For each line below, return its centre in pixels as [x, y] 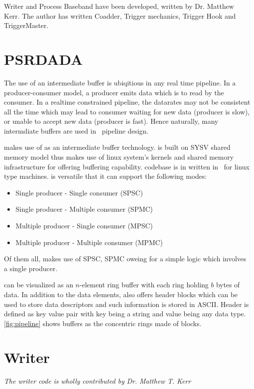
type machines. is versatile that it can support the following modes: [105, 176]
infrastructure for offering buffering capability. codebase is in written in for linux [127, 166]
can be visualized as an [39, 285]
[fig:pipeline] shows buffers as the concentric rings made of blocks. [103, 323]
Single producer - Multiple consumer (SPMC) [84, 209]
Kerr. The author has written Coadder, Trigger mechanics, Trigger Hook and [120, 15]
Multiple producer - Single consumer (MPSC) [84, 226]
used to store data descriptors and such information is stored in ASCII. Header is [127, 304]
